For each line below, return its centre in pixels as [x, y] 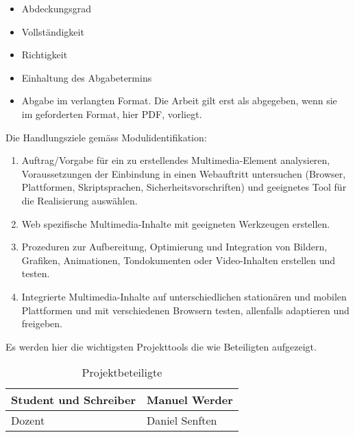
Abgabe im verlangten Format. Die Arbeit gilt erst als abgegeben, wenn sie [179, 101]
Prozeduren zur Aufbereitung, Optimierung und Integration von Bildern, [174, 247]
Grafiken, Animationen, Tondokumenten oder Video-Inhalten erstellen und [179, 260]
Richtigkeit [45, 55]
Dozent [28, 421]
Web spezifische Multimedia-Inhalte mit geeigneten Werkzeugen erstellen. [176, 223]
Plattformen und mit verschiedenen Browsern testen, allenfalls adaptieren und [185, 310]
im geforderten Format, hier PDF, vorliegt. [112, 114]
